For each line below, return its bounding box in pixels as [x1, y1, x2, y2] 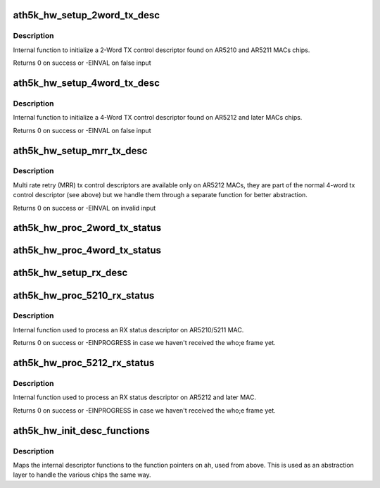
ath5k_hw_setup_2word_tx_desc [13, 9, 160, 21]
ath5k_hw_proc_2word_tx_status [13, 222, 162, 234]
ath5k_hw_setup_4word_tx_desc [13, 77, 160, 89]
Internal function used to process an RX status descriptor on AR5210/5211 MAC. [13, 325, 244, 334]
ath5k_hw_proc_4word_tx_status [13, 244, 162, 256]
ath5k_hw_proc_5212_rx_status [13, 357, 155, 369]
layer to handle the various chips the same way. [13, 470, 151, 479]
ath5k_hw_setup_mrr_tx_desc [13, 144, 148, 156]
